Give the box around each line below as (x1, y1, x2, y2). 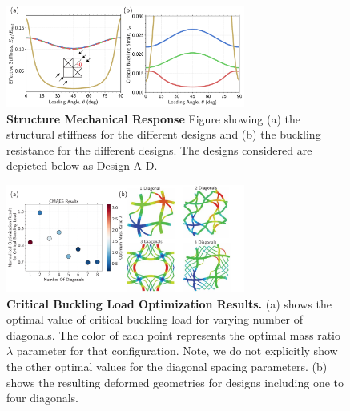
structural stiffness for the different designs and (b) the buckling (6, 126, 321, 143)
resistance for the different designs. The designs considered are (6, 141, 312, 158)
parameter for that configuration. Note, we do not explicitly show (16, 342, 338, 359)
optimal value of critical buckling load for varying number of (6, 311, 304, 328)
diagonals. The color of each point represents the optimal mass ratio (6, 326, 341, 343)
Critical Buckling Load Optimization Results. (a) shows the (6, 295, 332, 312)
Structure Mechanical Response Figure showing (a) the (6, 110, 301, 127)
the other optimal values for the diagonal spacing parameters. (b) (6, 357, 328, 374)
